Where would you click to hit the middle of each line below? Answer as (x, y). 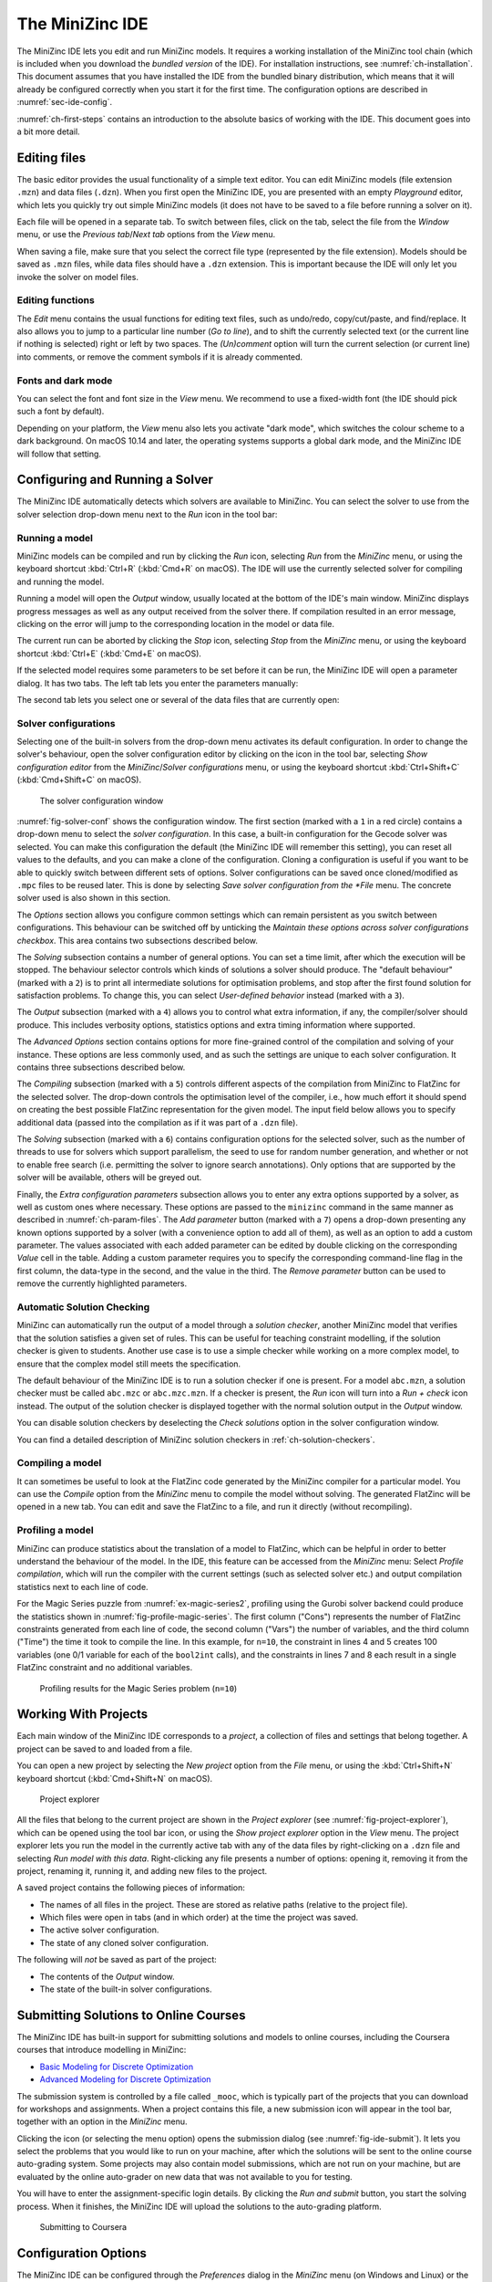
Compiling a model (59, 1463)
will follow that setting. (59, 454)
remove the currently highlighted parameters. (102, 1283)
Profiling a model (56, 1531)
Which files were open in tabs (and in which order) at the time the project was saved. (199, 1918)
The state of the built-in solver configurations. (126, 1989)
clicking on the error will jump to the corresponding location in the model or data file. (175, 623)
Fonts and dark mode (65, 381)
